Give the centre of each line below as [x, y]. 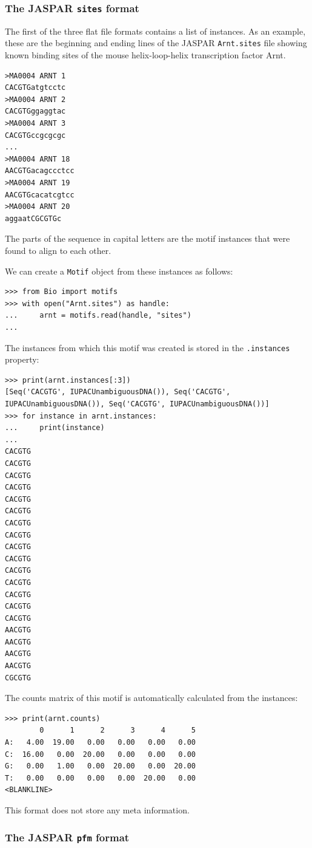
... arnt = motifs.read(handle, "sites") [98, 316]
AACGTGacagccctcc [40, 171]
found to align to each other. [58, 250]
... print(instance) [55, 428]
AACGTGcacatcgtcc [40, 195]
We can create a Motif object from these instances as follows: [119, 271]
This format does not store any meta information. [97, 810]
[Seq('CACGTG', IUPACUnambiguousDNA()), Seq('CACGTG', [118, 392]
